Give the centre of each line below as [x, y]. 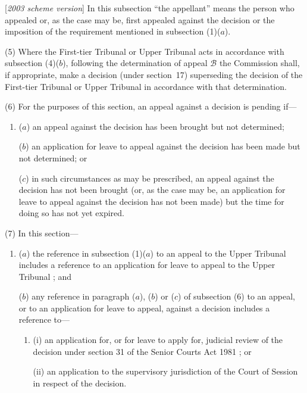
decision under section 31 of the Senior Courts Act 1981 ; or [142, 351]
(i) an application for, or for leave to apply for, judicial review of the [158, 340]
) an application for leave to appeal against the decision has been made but [163, 146]
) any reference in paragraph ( [81, 296]
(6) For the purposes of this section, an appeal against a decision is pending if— [151, 106]
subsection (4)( [32, 63]
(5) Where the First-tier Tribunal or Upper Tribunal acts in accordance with [145, 51]
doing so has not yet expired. [71, 213]
